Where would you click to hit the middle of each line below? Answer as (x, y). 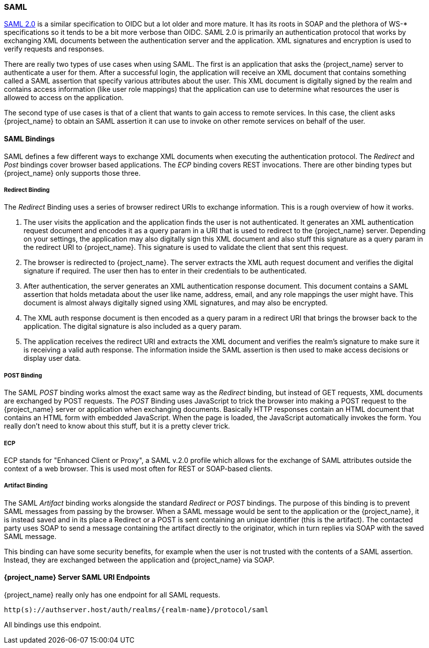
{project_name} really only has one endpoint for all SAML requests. (112, 594)
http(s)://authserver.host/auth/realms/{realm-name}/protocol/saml (136, 609)
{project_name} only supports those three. (72, 173)
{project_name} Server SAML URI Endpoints (77, 577)
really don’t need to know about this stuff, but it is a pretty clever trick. (117, 426)
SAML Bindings (29, 138)
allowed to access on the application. (64, 98)
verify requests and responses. (54, 49)
